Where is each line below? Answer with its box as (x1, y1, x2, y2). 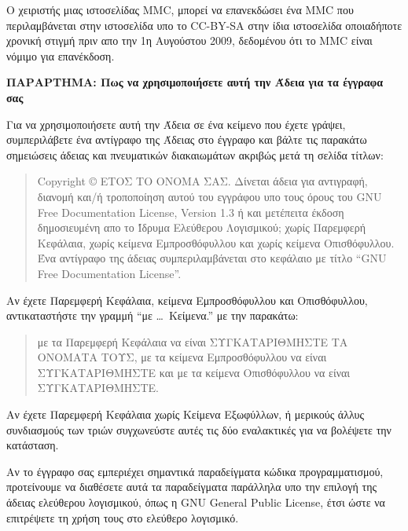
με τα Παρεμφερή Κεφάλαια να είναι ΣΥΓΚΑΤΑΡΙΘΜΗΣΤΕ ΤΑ (37, 333, 348, 350)
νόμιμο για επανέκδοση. (6, 47, 115, 64)
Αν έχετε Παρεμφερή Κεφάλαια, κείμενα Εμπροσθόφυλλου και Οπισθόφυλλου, (6, 291, 368, 308)
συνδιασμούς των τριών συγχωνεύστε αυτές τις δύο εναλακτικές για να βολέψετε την (6, 421, 391, 438)
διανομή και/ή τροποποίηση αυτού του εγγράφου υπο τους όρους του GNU (37, 188, 382, 204)
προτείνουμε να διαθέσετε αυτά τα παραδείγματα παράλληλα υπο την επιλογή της (6, 478, 377, 495)
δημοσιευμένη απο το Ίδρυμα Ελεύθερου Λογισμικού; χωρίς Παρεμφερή (37, 219, 366, 236)
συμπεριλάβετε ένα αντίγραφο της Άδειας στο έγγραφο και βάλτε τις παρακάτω (6, 131, 367, 148)
